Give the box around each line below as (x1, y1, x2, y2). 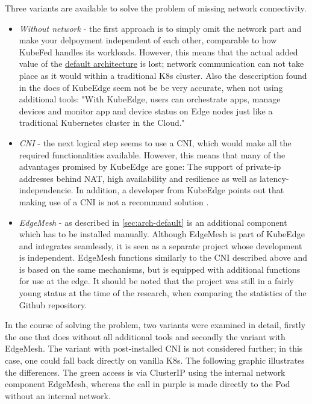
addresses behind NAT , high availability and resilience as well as (19, 172, 257, 184)
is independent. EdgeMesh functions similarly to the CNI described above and (19, 251, 308, 264)
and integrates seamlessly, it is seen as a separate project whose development (19, 239, 302, 252)
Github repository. (19, 298, 87, 311)
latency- (259, 172, 289, 184)
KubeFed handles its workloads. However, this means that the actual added (19, 45, 298, 58)
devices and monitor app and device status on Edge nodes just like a (19, 104, 273, 117)
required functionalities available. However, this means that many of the (19, 148, 285, 161)
